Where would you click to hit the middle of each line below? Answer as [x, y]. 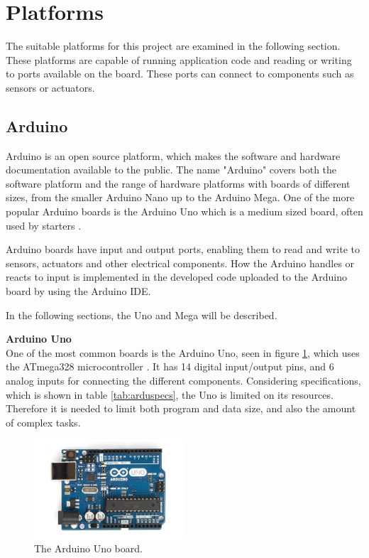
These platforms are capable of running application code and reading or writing [179, 59]
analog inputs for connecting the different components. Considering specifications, [183, 381]
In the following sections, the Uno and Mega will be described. [142, 315]
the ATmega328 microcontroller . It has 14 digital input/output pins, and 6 [170, 366]
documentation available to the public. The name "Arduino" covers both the [171, 170]
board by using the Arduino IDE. [78, 291]
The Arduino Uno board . [88, 548]
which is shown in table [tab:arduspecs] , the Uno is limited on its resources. [170, 394]
